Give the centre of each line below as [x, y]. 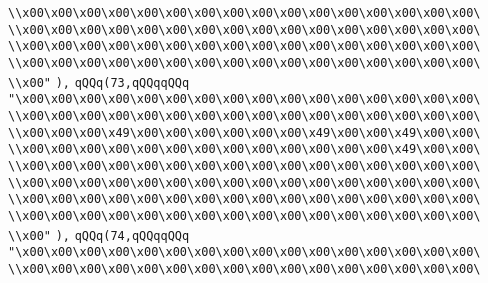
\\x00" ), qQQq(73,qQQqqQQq [99, 82]
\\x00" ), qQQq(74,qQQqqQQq [99, 235]
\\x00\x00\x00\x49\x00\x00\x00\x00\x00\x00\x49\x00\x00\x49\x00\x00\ [244, 132]
